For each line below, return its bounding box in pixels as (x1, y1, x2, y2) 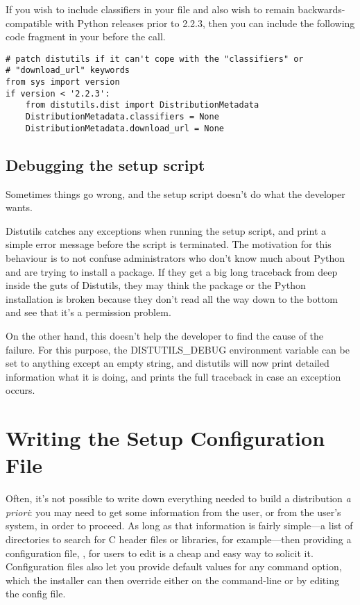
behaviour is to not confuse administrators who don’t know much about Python (6, 250, 345, 265)
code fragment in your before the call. (6, 29, 166, 44)
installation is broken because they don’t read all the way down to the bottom (6, 291, 338, 306)
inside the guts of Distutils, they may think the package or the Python (6, 278, 306, 292)
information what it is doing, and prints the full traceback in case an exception (6, 369, 341, 383)
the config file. (6, 586, 66, 601)
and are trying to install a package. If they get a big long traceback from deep (6, 264, 338, 279)
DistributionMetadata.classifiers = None (25, 112, 219, 122)
